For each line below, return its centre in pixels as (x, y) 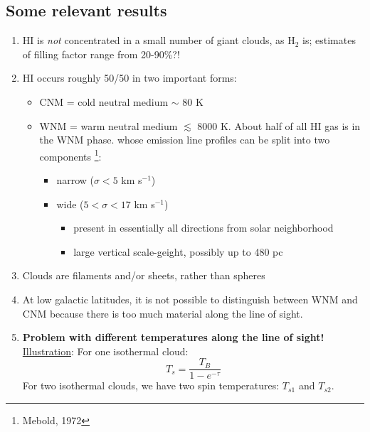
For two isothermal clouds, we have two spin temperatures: (151, 385)
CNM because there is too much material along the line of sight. (163, 313)
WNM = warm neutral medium (109, 125)
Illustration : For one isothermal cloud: (105, 351)
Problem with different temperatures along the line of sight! (173, 337)
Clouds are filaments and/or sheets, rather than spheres (144, 275)
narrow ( (75, 180)
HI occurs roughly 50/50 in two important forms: (129, 78)
